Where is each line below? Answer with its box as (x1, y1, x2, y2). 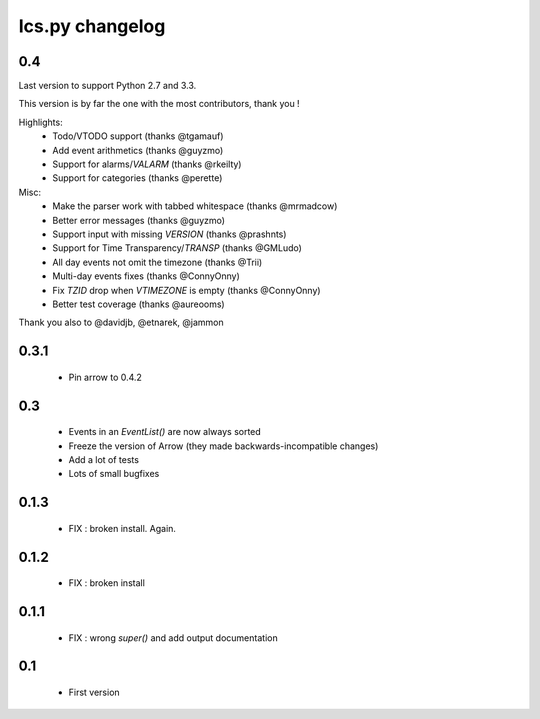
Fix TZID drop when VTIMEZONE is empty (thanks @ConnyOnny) (52, 284, 321, 296)
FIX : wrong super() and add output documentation (68, 631, 279, 644)
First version (68, 686, 120, 698)
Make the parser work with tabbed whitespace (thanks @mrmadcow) (52, 200, 338, 212)
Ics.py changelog (18, 15, 166, 37)
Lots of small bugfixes (68, 468, 160, 480)
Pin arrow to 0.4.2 (68, 371, 142, 383)
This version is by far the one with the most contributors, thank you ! (18, 98, 300, 110)
